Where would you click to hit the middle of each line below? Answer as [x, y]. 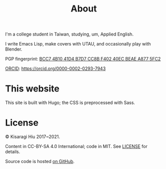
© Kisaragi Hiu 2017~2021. [33, 137]
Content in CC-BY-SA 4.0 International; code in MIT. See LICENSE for [77, 146]
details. [13, 152]
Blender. [14, 49]
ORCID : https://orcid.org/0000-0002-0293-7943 [56, 68]
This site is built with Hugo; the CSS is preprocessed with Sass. [70, 102]
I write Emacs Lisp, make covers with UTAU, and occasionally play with [78, 44]
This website [32, 89]
